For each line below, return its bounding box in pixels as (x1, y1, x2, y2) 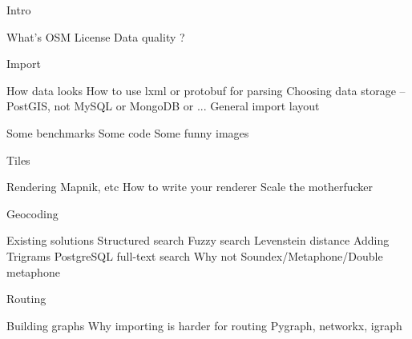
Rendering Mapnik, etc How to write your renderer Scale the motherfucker (6, 178, 374, 195)
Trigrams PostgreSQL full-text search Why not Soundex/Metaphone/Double (6, 247, 383, 264)
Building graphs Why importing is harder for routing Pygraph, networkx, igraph (6, 317, 402, 333)
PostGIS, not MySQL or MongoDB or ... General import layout (6, 98, 320, 114)
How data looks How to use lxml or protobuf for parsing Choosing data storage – (6, 82, 406, 98)
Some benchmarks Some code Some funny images (6, 124, 249, 141)
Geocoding (6, 205, 59, 221)
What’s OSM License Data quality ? (6, 28, 185, 45)
